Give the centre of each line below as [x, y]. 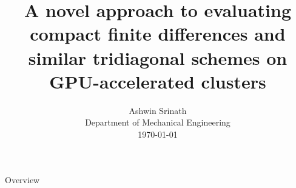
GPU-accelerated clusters [158, 81]
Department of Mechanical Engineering [158, 122]
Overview [22, 180]
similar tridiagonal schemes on [158, 57]
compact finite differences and [158, 34]
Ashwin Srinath [158, 110]
